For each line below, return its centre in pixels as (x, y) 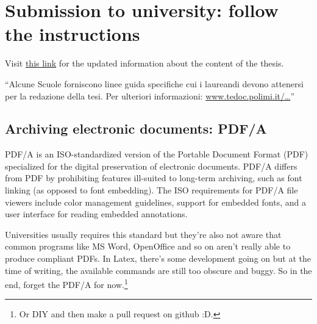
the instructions (73, 34)
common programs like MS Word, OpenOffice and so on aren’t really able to (148, 246)
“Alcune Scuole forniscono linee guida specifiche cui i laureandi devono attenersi (154, 83)
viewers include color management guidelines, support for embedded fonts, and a (155, 202)
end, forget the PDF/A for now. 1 (66, 283)
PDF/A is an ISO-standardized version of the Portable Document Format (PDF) (157, 154)
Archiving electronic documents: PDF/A (136, 128)
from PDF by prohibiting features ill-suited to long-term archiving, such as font (154, 178)
